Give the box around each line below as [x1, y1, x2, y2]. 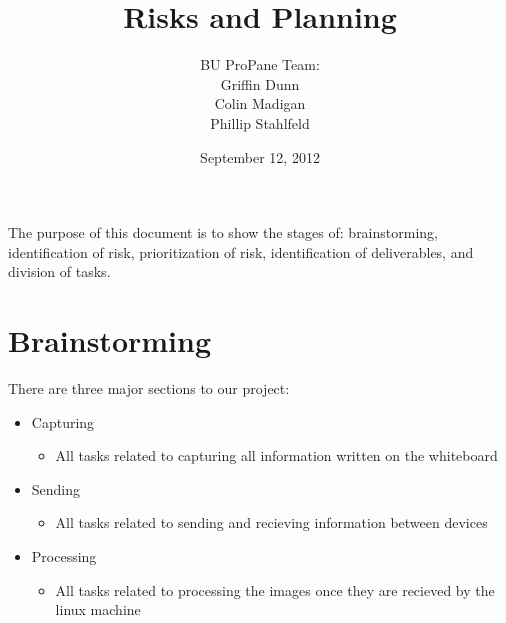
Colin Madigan [214, 93, 306, 114]
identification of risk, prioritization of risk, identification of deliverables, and [8, 241, 474, 262]
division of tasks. [8, 261, 111, 282]
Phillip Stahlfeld [210, 112, 310, 133]
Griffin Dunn [220, 73, 300, 94]
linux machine [55, 599, 141, 620]
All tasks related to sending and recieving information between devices [55, 512, 488, 533]
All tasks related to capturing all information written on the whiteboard [55, 445, 498, 466]
